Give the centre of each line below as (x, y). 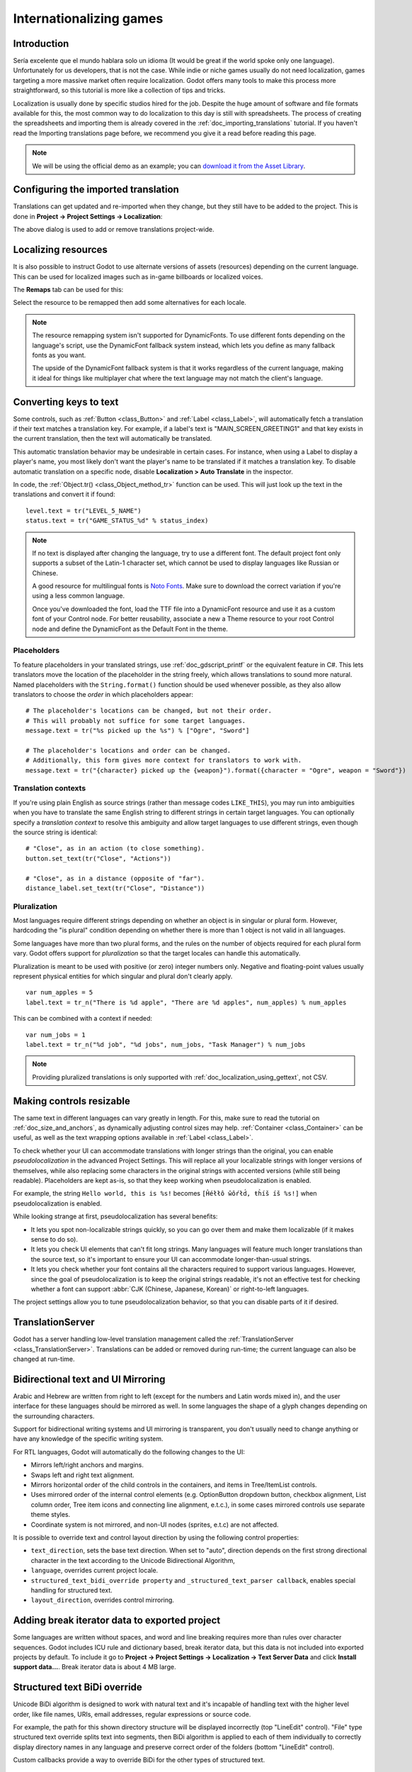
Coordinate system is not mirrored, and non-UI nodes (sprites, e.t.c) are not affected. (155, 1525)
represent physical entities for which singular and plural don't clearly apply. (123, 976)
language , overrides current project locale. (95, 1571)
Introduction (41, 44)
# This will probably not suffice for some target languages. (136, 720)
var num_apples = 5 (59, 993)
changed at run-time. (44, 1359)
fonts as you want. (59, 355)
